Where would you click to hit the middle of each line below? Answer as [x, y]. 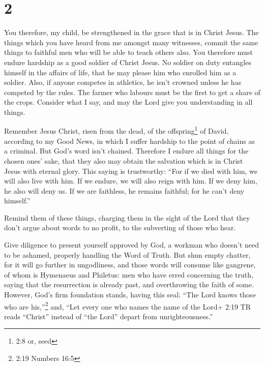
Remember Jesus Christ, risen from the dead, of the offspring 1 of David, [116, 130]
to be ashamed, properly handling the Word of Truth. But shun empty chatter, [127, 254]
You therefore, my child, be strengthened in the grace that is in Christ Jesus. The [131, 32]
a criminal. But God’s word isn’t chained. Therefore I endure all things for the [126, 151]
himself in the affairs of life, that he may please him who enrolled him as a [120, 72]
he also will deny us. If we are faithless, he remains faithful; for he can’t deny [124, 190]
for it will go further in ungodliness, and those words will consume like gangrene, [130, 265]
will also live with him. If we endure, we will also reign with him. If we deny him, [131, 181]
